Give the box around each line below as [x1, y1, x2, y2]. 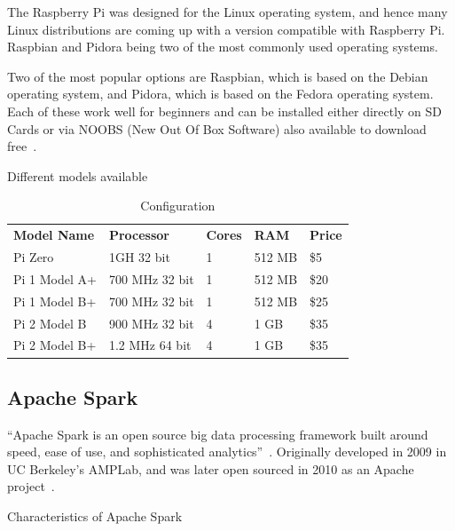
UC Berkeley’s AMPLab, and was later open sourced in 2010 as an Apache [7, 459, 414, 478]
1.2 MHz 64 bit [108, 336, 192, 354]
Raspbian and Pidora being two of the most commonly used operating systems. [7, 37, 438, 56]
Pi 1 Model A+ [13, 269, 97, 288]
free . [7, 137, 37, 155]
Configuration [140, 196, 216, 215]
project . [7, 477, 55, 495]
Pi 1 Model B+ [13, 291, 97, 310]
